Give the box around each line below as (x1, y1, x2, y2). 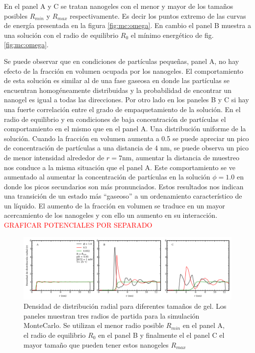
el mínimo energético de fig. (130, 29, 214, 40)
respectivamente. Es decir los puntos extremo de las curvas (70, 10, 246, 21)
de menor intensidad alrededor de (4, 152, 104, 162)
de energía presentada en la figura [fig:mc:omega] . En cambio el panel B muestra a (4, 20, 251, 30)
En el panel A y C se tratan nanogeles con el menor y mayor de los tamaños (4, 1, 233, 11)
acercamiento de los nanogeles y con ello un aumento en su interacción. (4, 210, 218, 220)
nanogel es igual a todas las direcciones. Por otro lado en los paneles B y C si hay (4, 94, 249, 105)
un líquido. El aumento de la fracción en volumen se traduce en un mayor (4, 200, 225, 210)
